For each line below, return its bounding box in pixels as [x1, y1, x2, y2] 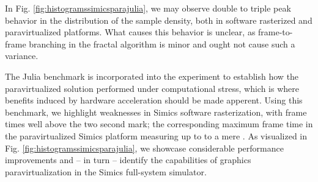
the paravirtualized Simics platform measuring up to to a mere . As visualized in [5, 129, 308, 142]
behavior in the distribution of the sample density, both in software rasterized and [5, 13, 312, 26]
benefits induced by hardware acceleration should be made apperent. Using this [5, 94, 303, 107]
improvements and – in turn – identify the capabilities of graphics [5, 153, 251, 166]
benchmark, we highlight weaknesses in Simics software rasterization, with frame [5, 105, 307, 118]
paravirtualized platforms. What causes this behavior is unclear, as [5, 26, 256, 38]
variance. [5, 49, 39, 62]
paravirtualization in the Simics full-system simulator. [5, 165, 207, 178]
